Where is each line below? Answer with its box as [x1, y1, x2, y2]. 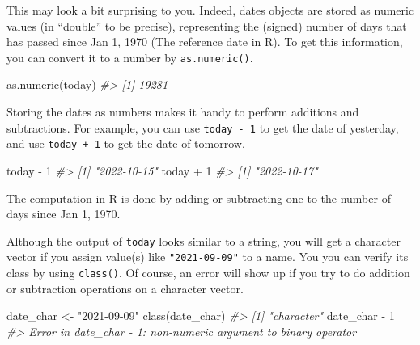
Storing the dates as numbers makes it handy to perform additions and [6, 103, 359, 120]
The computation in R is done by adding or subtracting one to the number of [6, 189, 391, 206]
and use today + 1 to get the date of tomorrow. [6, 135, 245, 152]
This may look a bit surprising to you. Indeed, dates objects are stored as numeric [6, 2, 414, 18]
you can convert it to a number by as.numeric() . [6, 48, 253, 65]
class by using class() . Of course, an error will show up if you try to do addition [6, 264, 410, 281]
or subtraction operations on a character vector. [6, 280, 244, 297]
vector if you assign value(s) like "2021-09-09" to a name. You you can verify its [6, 248, 409, 265]
